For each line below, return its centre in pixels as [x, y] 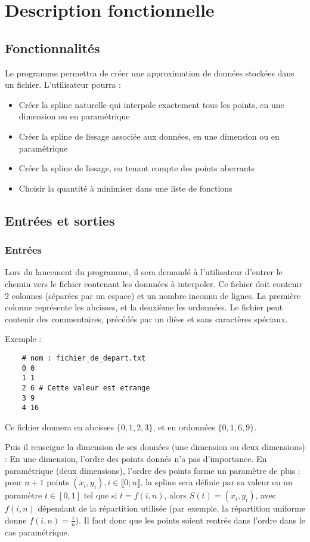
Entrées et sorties [60, 220]
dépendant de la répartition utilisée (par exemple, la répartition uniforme [171, 508]
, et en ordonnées [184, 426]
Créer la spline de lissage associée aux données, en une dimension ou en [149, 136]
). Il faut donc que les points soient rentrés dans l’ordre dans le [190, 520]
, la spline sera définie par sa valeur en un [216, 482]
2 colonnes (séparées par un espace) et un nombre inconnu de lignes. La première [153, 295]
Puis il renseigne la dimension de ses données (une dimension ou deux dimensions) [155, 447]
